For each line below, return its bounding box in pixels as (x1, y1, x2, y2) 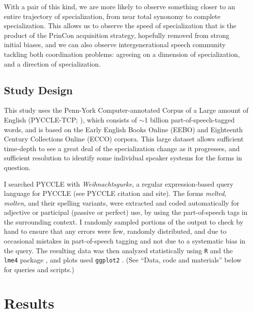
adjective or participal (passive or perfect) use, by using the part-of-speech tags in (4, 207, 248, 217)
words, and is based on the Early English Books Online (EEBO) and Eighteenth (4, 124, 243, 134)
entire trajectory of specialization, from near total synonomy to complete (4, 11, 221, 21)
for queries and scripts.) (4, 264, 75, 274)
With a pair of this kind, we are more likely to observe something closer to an (4, 1, 236, 11)
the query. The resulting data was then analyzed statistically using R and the (4, 245, 233, 255)
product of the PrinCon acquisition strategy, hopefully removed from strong (4, 30, 230, 40)
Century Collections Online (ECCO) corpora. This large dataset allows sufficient (4, 134, 244, 144)
